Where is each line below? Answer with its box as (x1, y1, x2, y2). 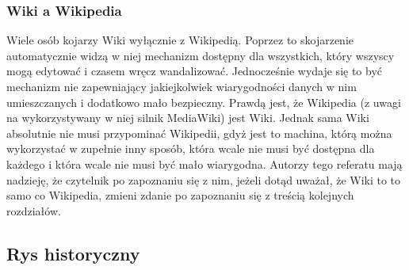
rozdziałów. (6, 202, 61, 219)
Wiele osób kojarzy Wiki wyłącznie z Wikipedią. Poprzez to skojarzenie (6, 32, 354, 48)
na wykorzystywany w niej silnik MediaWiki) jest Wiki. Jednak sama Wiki (6, 109, 369, 126)
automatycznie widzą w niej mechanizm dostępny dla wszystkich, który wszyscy (6, 47, 395, 63)
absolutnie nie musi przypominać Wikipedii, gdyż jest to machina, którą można (6, 124, 392, 141)
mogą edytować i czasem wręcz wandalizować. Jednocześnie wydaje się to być (6, 63, 383, 79)
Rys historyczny (6, 241, 140, 265)
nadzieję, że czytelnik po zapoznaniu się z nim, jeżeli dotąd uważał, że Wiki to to (6, 171, 401, 188)
